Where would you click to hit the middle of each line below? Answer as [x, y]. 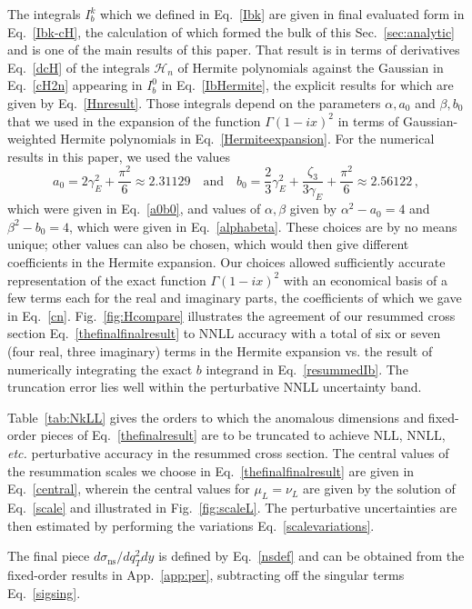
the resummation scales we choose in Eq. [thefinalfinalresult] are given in [211, 470]
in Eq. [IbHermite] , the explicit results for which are [307, 85]
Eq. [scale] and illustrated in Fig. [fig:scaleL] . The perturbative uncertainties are [232, 507]
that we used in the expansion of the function [134, 120]
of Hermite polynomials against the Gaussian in [311, 67]
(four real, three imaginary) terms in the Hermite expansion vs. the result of [220, 351]
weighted [32, 139]
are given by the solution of [379, 489]
